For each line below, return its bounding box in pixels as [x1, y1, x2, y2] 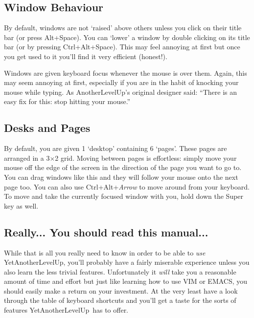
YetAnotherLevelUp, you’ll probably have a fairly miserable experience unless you [4, 257, 250, 267]
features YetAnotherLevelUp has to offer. [4, 305, 129, 315]
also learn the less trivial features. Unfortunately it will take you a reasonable [4, 266, 236, 276]
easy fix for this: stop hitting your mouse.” [4, 96, 131, 106]
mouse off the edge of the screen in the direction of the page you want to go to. [4, 162, 242, 172]
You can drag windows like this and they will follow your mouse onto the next [4, 171, 238, 182]
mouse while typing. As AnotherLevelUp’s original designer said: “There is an [4, 86, 237, 97]
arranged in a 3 [4, 152, 50, 163]
